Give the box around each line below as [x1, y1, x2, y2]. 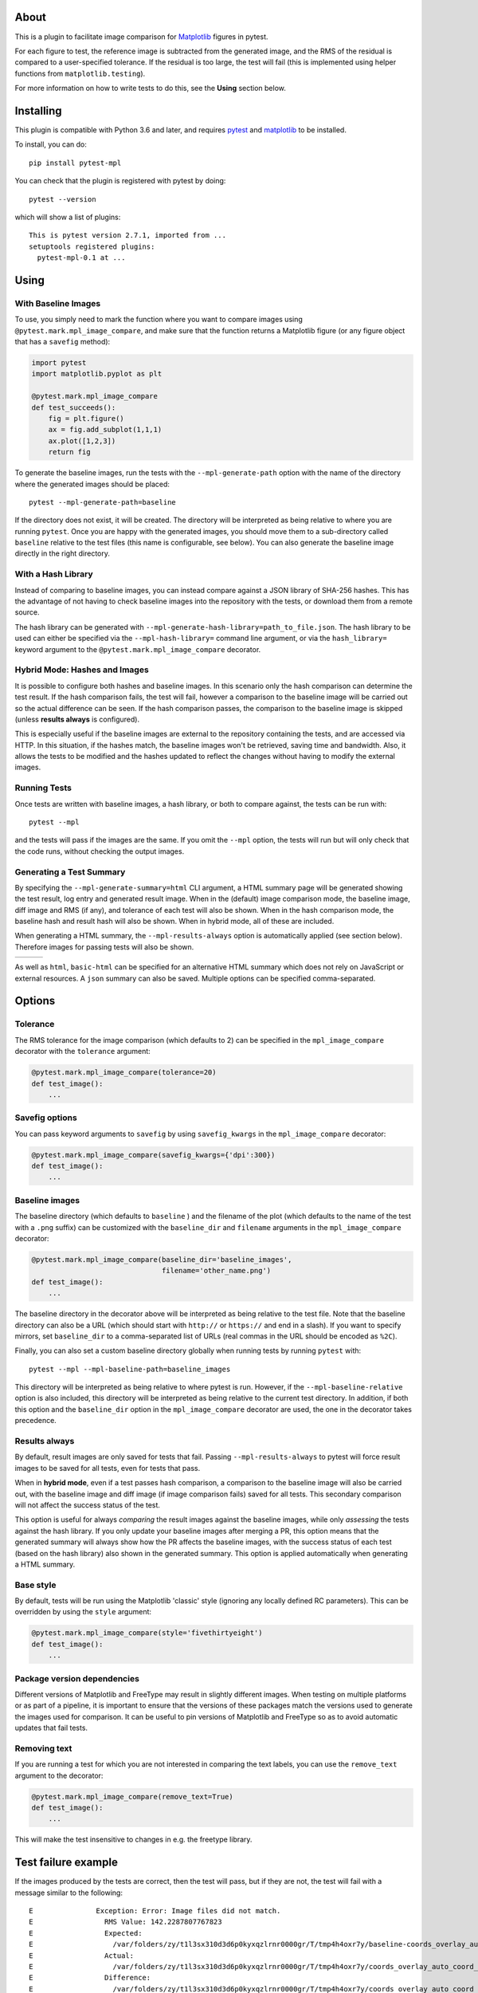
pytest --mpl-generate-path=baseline [29, 497, 177, 506]
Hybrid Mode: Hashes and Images [14, 664, 149, 675]
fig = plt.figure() [48, 414, 125, 423]
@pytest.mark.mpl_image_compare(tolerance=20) [31, 1068, 217, 1077]
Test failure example [14, 1856, 119, 1869]
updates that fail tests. [14, 1723, 88, 1733]
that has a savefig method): [14, 337, 111, 347]
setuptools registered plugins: [29, 242, 155, 251]
